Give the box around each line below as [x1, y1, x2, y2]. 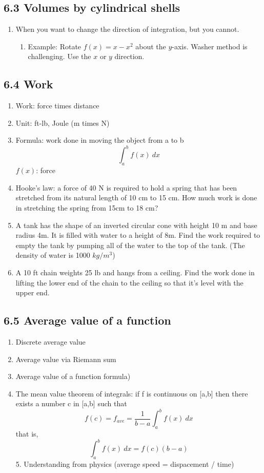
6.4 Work [4, 76, 53, 92]
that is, [15, 428, 38, 439]
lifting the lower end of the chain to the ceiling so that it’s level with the [15, 277, 243, 288]
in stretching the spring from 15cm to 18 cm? [15, 202, 158, 213]
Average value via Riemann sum [15, 353, 116, 364]
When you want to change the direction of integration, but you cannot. [15, 24, 239, 34]
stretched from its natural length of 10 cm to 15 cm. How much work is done [15, 192, 257, 203]
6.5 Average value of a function [4, 312, 171, 328]
